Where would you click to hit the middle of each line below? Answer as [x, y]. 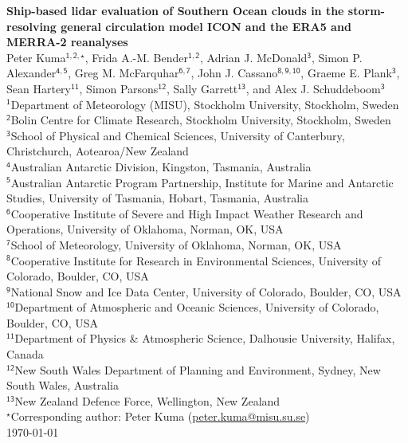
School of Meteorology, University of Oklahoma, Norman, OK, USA [176, 244]
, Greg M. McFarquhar [124, 73]
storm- [366, 10]
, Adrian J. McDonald [254, 57]
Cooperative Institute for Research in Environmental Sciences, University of [196, 260]
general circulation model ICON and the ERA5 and [206, 26]
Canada [25, 354]
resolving [31, 26]
